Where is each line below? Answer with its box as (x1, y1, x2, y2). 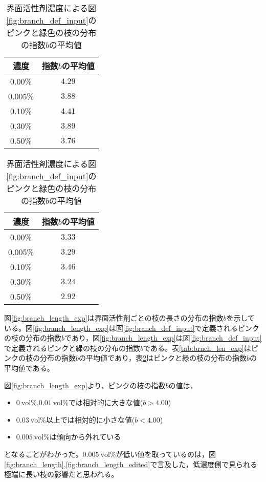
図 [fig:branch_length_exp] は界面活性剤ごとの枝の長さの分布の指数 (4, 312, 224, 323)
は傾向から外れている (49, 431, 121, 442)
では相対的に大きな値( (68, 397, 143, 408)
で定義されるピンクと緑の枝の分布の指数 (4, 342, 140, 353)
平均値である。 (4, 362, 54, 373)
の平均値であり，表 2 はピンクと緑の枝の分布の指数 (79, 352, 247, 363)
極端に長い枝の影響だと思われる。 (4, 469, 119, 479)
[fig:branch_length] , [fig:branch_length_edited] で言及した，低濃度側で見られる (4, 458, 257, 469)
